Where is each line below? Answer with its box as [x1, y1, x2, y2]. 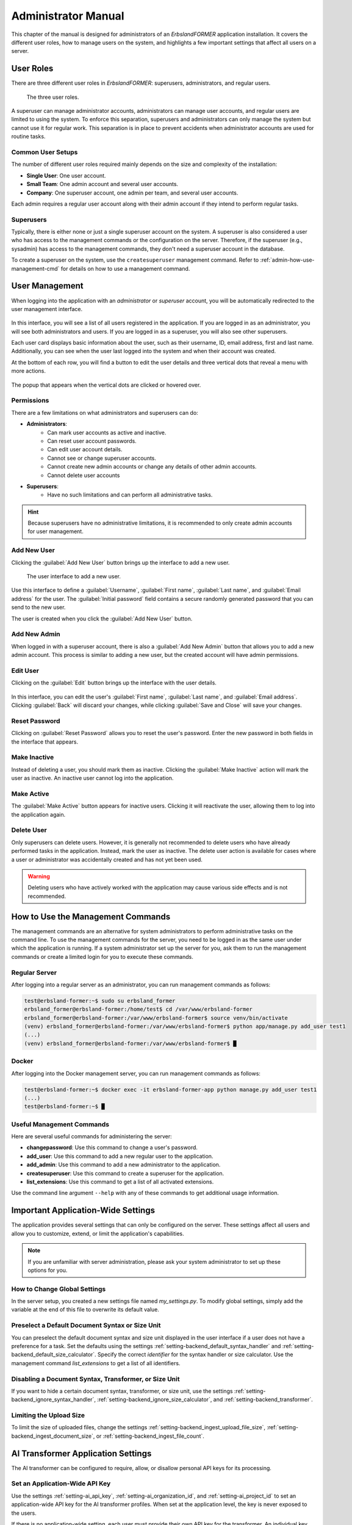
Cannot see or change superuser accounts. [47, 454, 157, 462]
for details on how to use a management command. [60, 265, 190, 272]
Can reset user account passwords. [47, 437, 137, 445]
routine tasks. [11, 133, 46, 140]
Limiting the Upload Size [11, 1411, 85, 1419]
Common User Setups [11, 148, 78, 156]
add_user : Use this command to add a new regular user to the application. [26, 1152, 214, 1160]
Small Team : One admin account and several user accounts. [26, 181, 179, 188]
